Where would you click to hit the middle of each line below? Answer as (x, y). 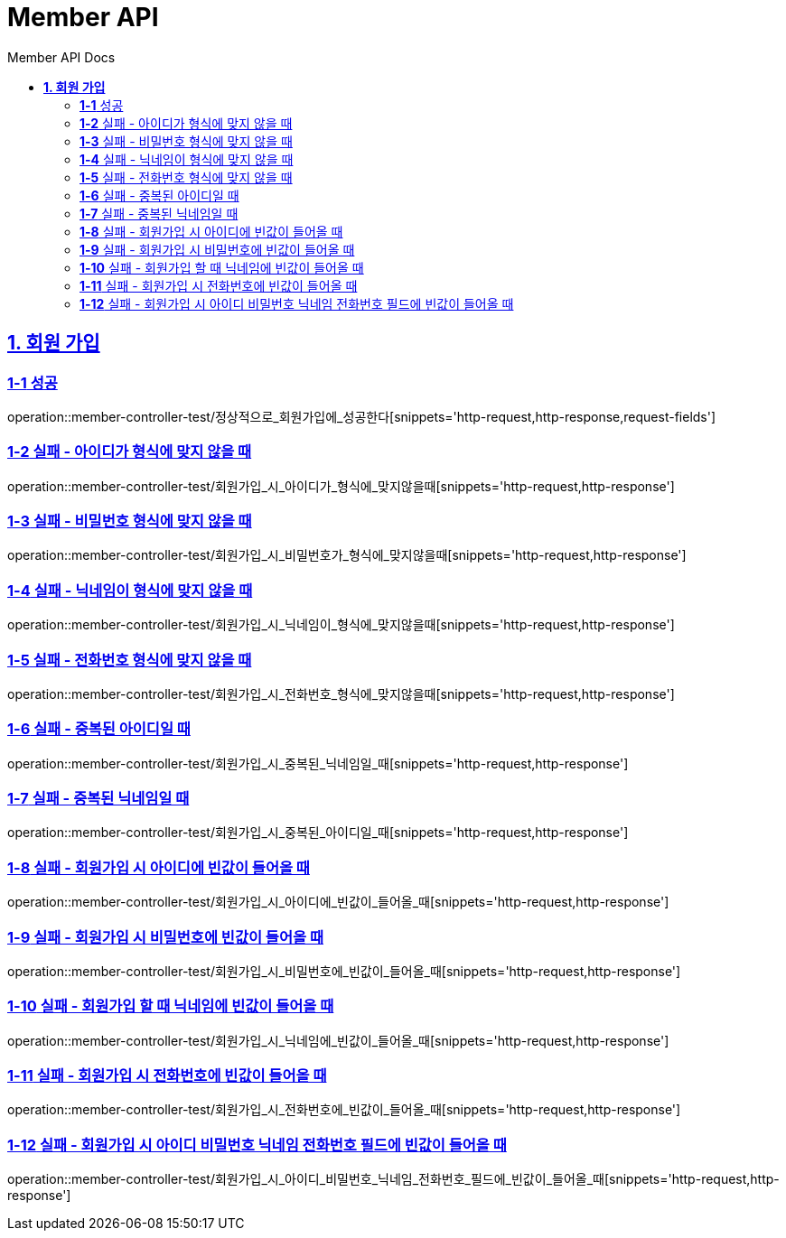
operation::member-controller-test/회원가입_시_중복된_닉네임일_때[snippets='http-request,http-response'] (318, 763)
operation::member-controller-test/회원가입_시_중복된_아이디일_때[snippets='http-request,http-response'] (318, 833)
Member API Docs (61, 57)
